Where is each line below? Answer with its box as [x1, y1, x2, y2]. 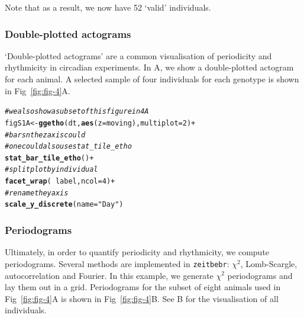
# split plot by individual [5, 165, 98, 174]
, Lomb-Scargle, [240, 257, 297, 269]
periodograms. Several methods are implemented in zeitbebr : [5, 257, 229, 269]
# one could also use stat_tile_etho [5, 142, 132, 151]
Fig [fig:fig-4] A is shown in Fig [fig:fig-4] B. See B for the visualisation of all [5, 292, 279, 304]
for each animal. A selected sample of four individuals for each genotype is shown [5, 73, 299, 85]
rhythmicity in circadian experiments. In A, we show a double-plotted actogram [5, 61, 294, 73]
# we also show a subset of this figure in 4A [5, 107, 149, 116]
